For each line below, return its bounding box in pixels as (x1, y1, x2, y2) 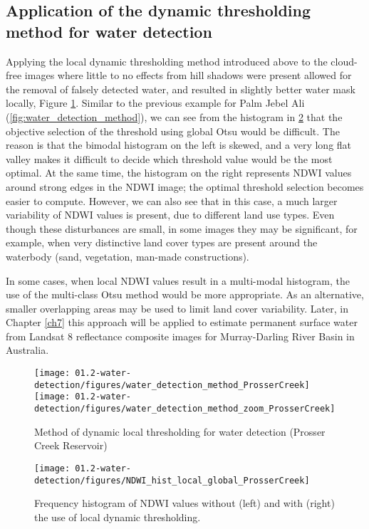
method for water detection (6, 20, 212, 42)
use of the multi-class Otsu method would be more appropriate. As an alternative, (6, 287, 364, 302)
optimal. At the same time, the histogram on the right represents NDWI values (6, 165, 352, 180)
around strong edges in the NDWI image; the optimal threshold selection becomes (6, 179, 364, 194)
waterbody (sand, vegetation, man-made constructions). (6, 248, 249, 263)
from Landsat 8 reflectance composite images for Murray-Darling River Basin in (6, 328, 355, 343)
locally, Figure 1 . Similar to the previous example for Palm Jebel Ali (6, 95, 305, 110)
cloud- (331, 53, 358, 68)
